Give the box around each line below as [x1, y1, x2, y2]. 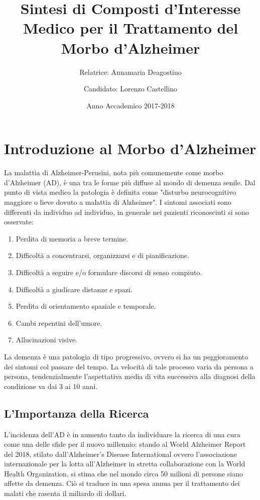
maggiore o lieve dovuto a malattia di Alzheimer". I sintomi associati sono [4, 197, 231, 207]
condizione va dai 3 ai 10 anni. [4, 381, 98, 391]
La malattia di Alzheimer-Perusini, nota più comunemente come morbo [4, 167, 223, 178]
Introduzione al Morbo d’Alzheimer [4, 138, 256, 159]
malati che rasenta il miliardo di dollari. [4, 488, 126, 498]
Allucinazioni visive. [16, 334, 78, 345]
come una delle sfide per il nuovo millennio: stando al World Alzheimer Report [4, 439, 246, 449]
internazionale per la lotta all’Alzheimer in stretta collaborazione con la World [4, 458, 245, 469]
